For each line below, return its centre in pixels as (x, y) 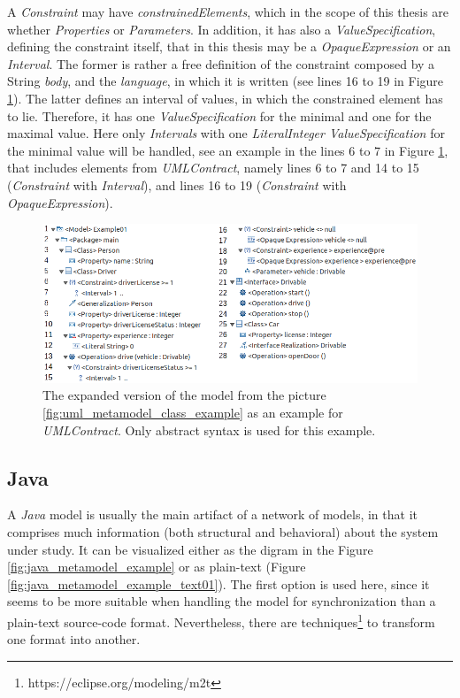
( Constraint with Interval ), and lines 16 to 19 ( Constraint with (177, 184)
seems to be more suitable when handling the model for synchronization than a (222, 601)
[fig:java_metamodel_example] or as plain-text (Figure (157, 567)
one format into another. (74, 639)
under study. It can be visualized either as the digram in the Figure (190, 549)
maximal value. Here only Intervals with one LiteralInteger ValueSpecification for (226, 133)
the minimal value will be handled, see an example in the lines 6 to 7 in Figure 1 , (228, 150)
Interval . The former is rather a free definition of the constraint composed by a (221, 63)
